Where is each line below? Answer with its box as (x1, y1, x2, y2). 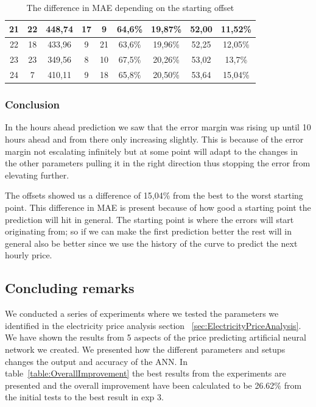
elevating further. (5, 168, 69, 181)
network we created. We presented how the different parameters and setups (5, 342, 286, 355)
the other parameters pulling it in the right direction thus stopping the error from (5, 157, 311, 169)
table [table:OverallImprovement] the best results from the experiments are (5, 367, 286, 380)
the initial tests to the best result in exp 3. (5, 391, 164, 403)
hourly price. (5, 249, 52, 261)
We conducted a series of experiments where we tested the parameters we (5, 307, 279, 320)
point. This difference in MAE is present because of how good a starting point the (5, 201, 311, 213)
